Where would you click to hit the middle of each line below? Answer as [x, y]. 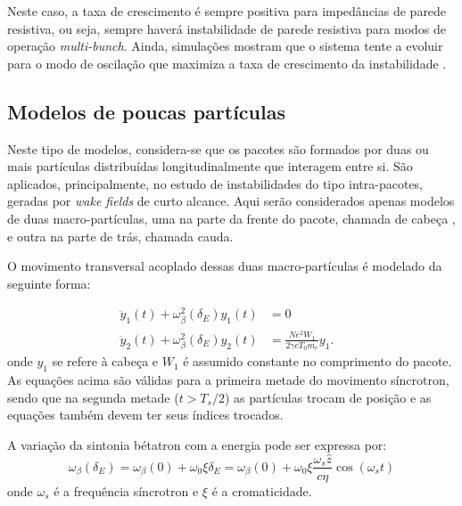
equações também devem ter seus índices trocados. [145, 415]
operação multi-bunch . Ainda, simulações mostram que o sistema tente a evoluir [225, 46]
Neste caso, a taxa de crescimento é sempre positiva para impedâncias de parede [227, 11]
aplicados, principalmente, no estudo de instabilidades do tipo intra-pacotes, [215, 183]
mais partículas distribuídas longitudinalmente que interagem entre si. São [210, 166]
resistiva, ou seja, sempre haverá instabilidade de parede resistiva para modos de [227, 28]
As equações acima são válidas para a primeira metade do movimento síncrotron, [228, 379]
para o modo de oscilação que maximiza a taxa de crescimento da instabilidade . [227, 63]
